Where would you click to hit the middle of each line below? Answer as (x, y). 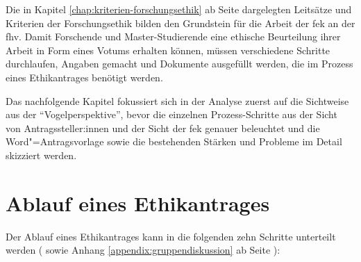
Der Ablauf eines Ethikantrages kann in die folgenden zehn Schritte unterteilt (171, 236)
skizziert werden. (41, 155)
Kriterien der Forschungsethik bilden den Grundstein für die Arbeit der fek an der (180, 23)
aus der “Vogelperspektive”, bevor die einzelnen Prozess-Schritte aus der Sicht (171, 114)
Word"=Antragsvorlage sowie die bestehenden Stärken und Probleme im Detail (174, 141)
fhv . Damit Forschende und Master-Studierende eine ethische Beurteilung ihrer (173, 36)
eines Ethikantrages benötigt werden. (84, 77)
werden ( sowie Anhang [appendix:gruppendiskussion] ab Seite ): (143, 250)
